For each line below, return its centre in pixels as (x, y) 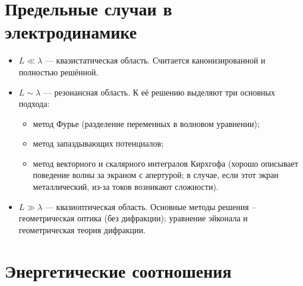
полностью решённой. (59, 71)
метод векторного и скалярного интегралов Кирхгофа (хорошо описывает (165, 163)
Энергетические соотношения (118, 270)
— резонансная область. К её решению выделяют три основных (159, 92)
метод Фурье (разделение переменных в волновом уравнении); (146, 123)
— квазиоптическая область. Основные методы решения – (150, 206)
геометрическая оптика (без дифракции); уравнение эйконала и (133, 218)
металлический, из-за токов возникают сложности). (126, 187)
